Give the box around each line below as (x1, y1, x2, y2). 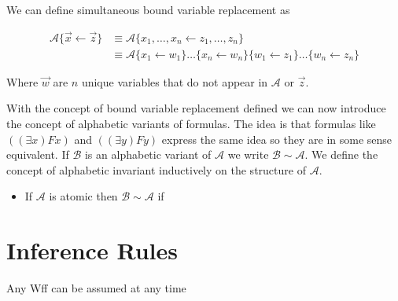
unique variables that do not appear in (81, 73, 268, 90)
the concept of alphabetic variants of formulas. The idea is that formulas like (6, 116, 376, 132)
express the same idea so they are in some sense (161, 130, 392, 147)
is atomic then (49, 188, 118, 204)
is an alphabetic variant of (84, 146, 212, 163)
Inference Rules (6, 234, 178, 266)
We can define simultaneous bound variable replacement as (6, 2, 290, 17)
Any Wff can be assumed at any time (6, 280, 186, 296)
